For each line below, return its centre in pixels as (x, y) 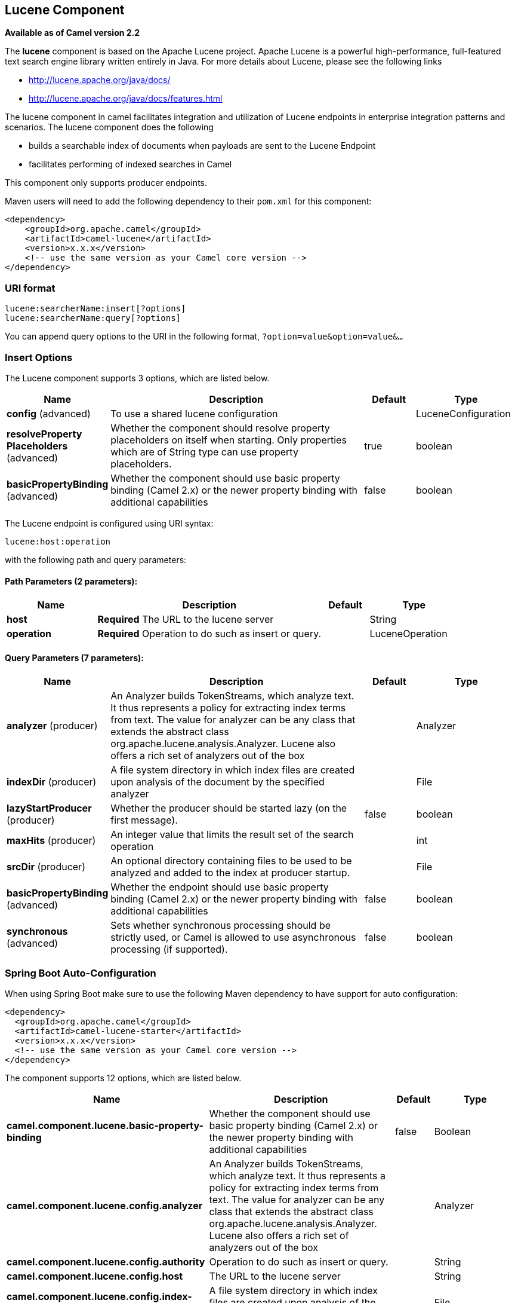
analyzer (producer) (52, 726)
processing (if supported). (169, 949)
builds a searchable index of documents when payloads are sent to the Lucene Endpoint (202, 146)
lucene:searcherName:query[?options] (93, 318)
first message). (144, 820)
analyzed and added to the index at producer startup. (230, 873)
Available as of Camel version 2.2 (73, 33)
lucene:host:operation (58, 541)
